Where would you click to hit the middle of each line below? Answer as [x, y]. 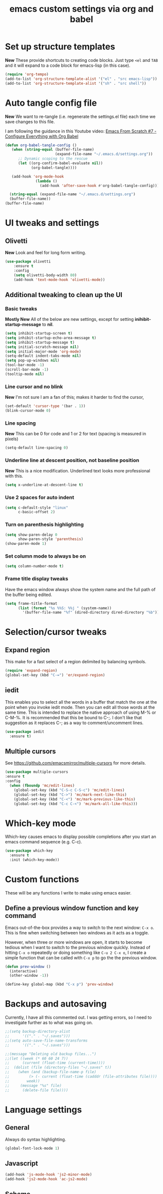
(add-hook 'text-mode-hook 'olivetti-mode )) [59, 280]
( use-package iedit [25, 731]
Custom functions [42, 879]
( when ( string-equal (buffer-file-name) [53, 149]
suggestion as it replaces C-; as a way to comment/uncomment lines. [74, 723]
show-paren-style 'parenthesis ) [50, 539]
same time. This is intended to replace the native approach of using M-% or [81, 712]
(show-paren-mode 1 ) [26, 544]
